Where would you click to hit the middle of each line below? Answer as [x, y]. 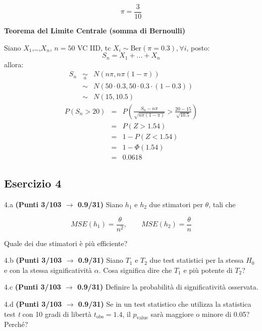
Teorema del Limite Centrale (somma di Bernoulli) [95, 31]
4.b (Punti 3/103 [33, 260]
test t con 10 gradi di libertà [48, 314]
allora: [14, 64]
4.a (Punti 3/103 [33, 204]
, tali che [222, 204]
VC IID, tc [94, 47]
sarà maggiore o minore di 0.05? [200, 314]
